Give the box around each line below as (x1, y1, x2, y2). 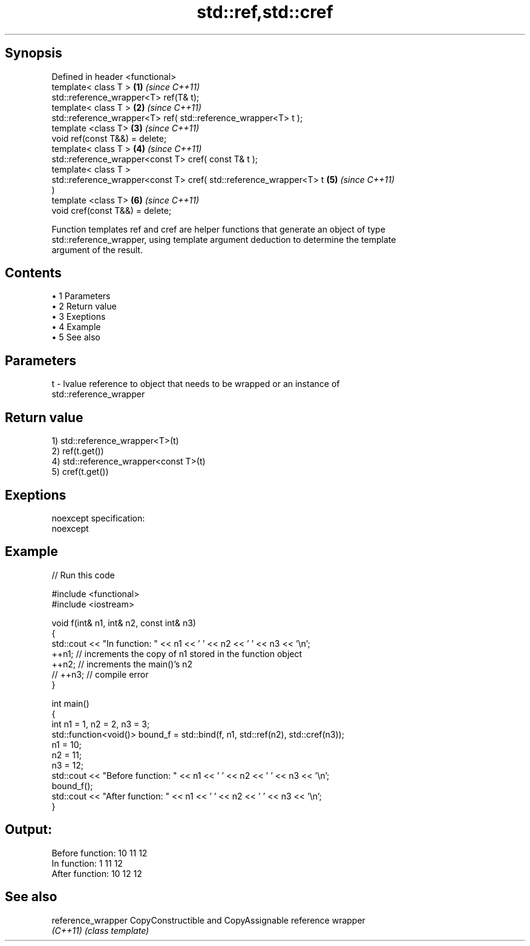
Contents (5, 265, 62, 281)
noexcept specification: (51, 512, 145, 523)
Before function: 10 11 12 (51, 847, 148, 858)
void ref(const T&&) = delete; (51, 133, 167, 144)
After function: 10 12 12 (51, 868, 142, 879)
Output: (5, 822, 52, 838)
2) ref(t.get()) (51, 446, 104, 457)
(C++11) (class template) (51, 925, 149, 936)
